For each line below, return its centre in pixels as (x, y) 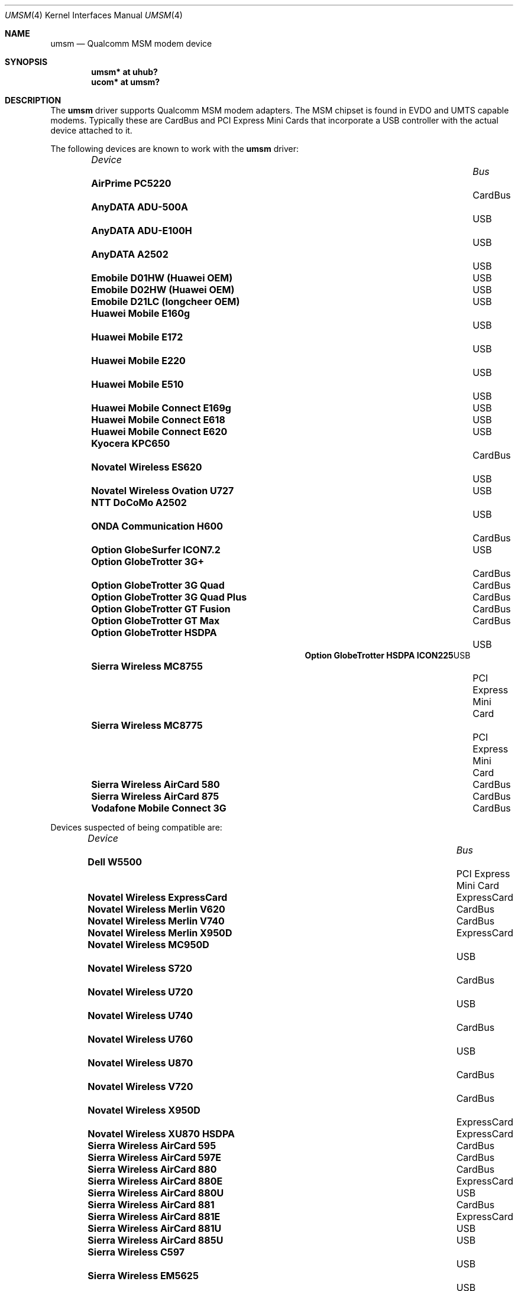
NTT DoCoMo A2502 (139, 502)
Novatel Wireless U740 (140, 1016)
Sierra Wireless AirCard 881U (155, 1228)
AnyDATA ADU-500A (140, 207)
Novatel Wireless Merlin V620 (156, 909)
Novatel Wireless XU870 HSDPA (161, 1134)
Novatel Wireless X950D (144, 1110)
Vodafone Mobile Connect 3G (159, 808)
